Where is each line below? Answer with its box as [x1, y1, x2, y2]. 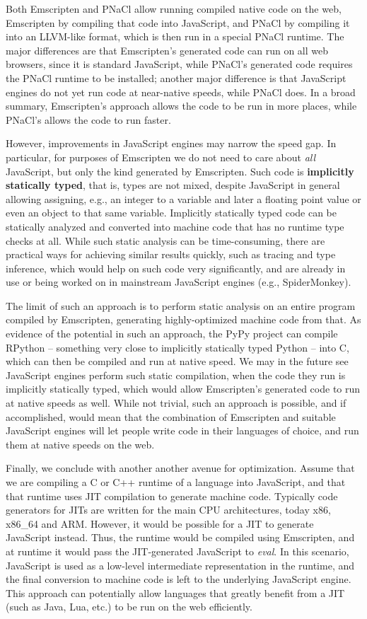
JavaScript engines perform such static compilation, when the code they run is [6, 367, 346, 382]
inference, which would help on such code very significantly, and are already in [6, 260, 346, 275]
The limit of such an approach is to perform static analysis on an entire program [6, 298, 356, 313]
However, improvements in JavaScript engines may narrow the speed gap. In [6, 136, 337, 151]
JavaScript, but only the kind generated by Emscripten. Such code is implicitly [6, 163, 354, 178]
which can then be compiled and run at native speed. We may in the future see [6, 354, 349, 369]
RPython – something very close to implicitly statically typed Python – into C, [6, 340, 349, 354]
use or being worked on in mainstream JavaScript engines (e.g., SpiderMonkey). [6, 274, 351, 289]
